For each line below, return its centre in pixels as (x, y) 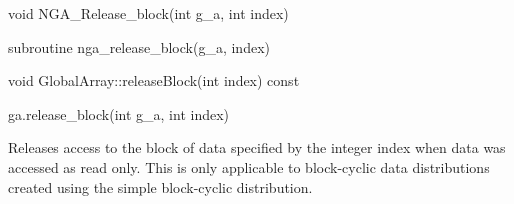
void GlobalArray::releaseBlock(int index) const (154, 80)
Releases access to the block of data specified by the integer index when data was (257, 147)
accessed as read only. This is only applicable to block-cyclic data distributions (249, 166)
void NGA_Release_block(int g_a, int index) (148, 13)
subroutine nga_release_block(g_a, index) (139, 46)
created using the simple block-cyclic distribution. (160, 186)
